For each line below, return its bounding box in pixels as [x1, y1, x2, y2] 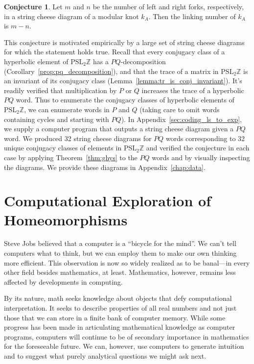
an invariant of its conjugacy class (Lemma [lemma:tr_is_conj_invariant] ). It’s [4, 75, 242, 86]
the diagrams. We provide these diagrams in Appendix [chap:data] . [4, 162, 206, 172]
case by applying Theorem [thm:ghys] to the [4, 152, 138, 162]
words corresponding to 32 [165, 133, 245, 143]
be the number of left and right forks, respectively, [92, 1, 244, 11]
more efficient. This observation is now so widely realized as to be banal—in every [4, 257, 250, 267]
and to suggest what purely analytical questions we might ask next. [4, 350, 207, 361]
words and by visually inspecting [152, 152, 250, 162]
